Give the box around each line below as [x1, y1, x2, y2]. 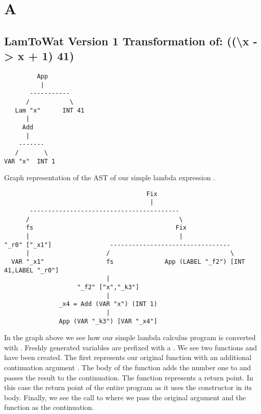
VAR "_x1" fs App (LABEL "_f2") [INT [11, 258, 245, 266]
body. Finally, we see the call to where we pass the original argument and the [4, 392, 246, 402]
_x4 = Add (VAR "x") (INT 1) [59, 300, 158, 308]
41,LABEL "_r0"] [4, 266, 59, 274]
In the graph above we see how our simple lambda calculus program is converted [4, 332, 256, 343]
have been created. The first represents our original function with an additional [4, 352, 252, 363]
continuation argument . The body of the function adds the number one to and [4, 362, 251, 373]
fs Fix [25, 224, 187, 232]
